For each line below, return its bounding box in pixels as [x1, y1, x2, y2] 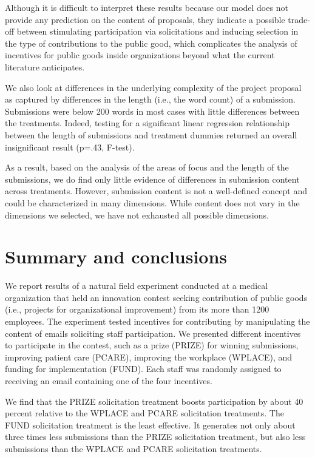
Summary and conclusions [5, 244, 228, 269]
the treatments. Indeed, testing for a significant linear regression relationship [5, 117, 290, 129]
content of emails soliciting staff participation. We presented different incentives [5, 327, 301, 339]
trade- [288, 13, 310, 25]
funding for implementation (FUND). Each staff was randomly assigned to [5, 362, 282, 375]
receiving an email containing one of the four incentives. [5, 374, 212, 387]
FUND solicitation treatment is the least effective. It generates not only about [5, 418, 296, 431]
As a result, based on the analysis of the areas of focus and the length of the [5, 161, 289, 174]
